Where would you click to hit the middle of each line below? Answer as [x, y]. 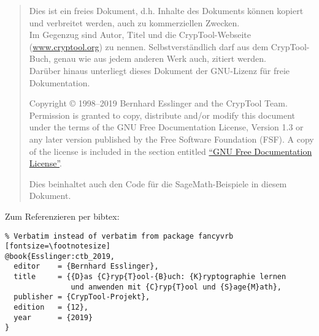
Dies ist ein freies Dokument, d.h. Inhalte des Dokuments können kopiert [166, 10]
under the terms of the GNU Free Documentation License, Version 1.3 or [166, 127]
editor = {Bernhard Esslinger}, [86, 267]
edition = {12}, [51, 308]
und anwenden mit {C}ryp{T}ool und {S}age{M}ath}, [176, 287]
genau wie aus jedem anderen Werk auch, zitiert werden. [160, 58]
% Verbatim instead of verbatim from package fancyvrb [119, 236]
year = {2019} [53, 317]
